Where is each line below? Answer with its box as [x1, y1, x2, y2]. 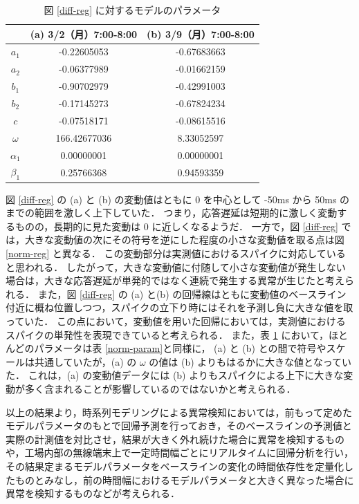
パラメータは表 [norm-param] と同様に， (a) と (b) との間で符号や [34, 341, 326, 355]
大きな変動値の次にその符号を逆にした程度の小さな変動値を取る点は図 [24, 232, 344, 247]
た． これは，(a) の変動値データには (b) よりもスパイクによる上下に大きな [6, 368, 344, 382]
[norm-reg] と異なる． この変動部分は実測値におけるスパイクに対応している [6, 246, 346, 261]
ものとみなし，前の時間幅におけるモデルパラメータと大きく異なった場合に [15, 472, 354, 487]
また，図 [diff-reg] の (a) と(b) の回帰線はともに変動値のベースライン [37, 286, 347, 301]
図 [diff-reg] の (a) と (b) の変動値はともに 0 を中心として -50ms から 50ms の [6, 192, 350, 206]
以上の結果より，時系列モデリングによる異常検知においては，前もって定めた [6, 404, 352, 419]
